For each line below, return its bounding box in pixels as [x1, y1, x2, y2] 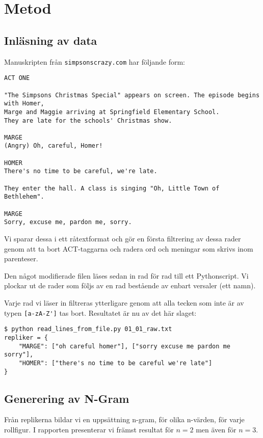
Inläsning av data [4, 32, 97, 48]
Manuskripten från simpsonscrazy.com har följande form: [4, 56, 185, 67]
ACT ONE [4, 74, 30, 82]
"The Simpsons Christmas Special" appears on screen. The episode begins [4, 91, 260, 99]
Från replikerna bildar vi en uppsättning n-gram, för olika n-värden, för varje [4, 414, 245, 425]
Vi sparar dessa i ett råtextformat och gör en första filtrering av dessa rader [4, 233, 241, 244]
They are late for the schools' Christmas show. [4, 117, 172, 124]
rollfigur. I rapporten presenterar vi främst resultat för [4, 424, 174, 434]
